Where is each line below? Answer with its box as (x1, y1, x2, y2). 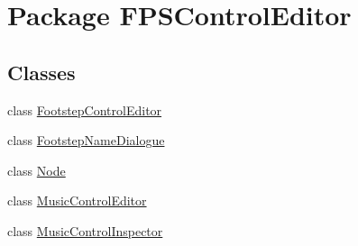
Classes (7, 58, 76, 86)
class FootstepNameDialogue (7, 131, 165, 150)
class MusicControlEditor (7, 191, 147, 210)
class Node (7, 160, 66, 179)
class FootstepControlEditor (7, 100, 162, 119)
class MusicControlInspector (7, 221, 163, 240)
